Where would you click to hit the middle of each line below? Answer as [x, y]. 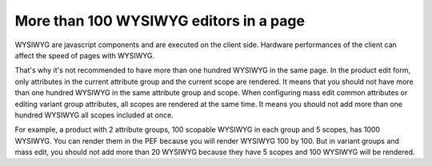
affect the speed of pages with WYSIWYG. [85, 55]
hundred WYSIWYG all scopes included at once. [94, 115]
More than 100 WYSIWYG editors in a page [160, 21]
